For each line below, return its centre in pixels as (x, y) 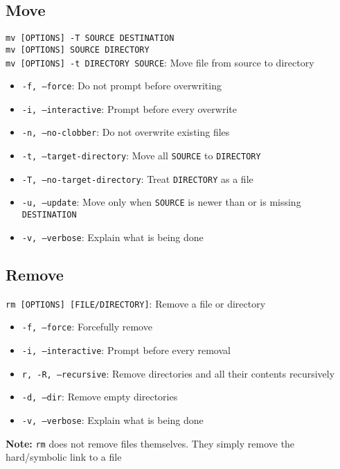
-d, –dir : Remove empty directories (100, 397)
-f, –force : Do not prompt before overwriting (122, 86)
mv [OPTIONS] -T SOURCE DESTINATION (90, 38)
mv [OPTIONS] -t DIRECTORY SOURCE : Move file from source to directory (160, 62)
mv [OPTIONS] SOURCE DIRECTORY (78, 50)
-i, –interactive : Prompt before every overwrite (129, 108)
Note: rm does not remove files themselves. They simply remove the (150, 443)
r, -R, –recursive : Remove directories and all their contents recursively (178, 373)
